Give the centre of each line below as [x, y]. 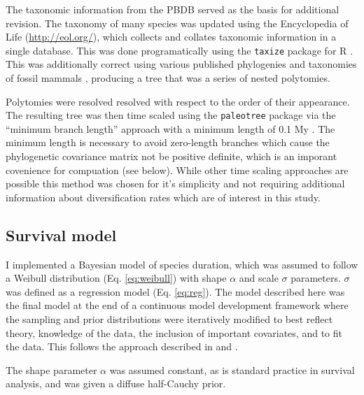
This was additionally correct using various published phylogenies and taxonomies [181, 64]
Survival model [61, 235]
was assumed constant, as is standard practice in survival [232, 369]
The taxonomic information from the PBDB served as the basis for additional [173, 9]
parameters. [316, 278]
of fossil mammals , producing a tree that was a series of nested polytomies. [168, 78]
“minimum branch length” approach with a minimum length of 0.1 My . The [170, 128]
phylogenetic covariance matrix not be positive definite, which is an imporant [171, 156]
